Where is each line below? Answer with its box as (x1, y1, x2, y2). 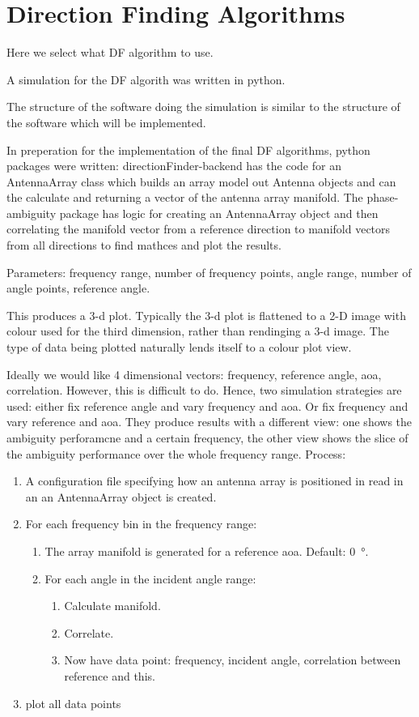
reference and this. (64, 667, 155, 684)
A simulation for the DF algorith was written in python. (6, 70, 286, 87)
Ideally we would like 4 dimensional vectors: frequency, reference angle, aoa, (6, 365, 382, 382)
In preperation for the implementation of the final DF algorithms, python (6, 141, 370, 158)
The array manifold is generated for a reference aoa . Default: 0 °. (44, 542, 369, 559)
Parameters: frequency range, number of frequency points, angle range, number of (6, 263, 412, 280)
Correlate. (64, 624, 114, 641)
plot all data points (25, 694, 121, 711)
